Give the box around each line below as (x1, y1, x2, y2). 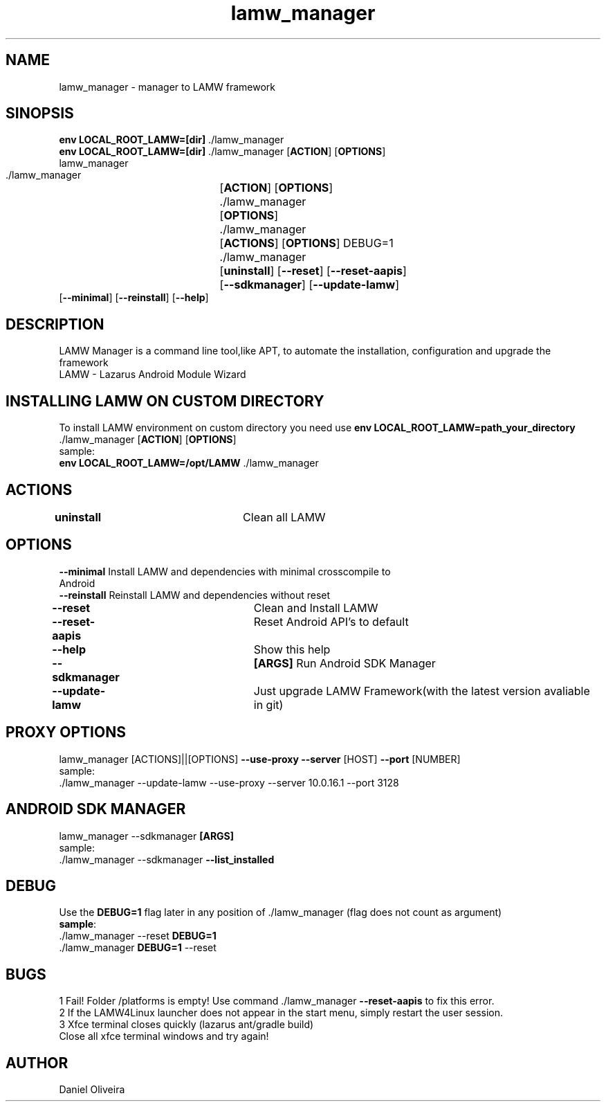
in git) (253, 697, 284, 712)
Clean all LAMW (243, 510, 326, 524)
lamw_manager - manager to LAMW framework (59, 80, 276, 93)
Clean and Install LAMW (253, 600, 378, 615)
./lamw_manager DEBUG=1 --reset (59, 942, 217, 954)
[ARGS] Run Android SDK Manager (253, 656, 436, 670)
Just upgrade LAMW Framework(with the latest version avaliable (253, 683, 590, 698)
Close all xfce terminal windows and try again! (59, 1030, 269, 1043)
